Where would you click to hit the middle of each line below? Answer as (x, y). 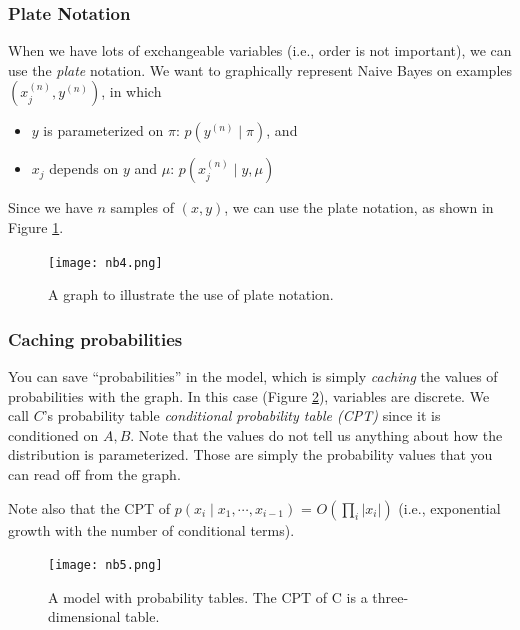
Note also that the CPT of (89, 507)
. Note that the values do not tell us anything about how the (316, 434)
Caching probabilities (95, 338)
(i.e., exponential (449, 507)
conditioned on (53, 434)
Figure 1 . (36, 227)
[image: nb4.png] (105, 262)
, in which (131, 91)
